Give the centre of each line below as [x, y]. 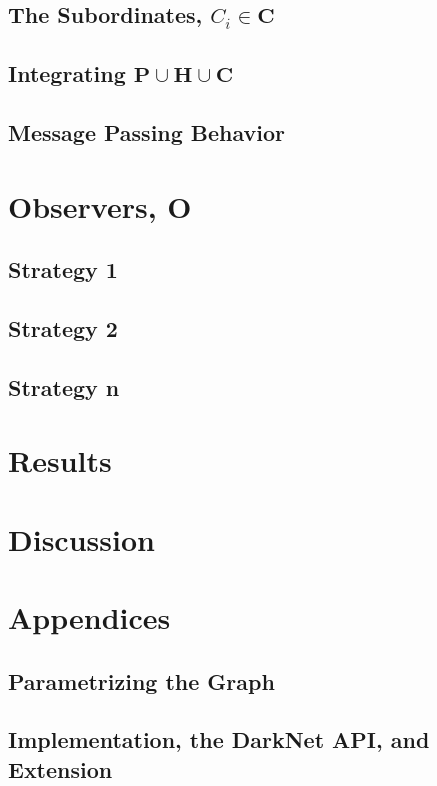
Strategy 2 [63, 327]
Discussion [81, 538]
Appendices [89, 617]
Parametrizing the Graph [141, 680]
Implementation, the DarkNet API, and [219, 739]
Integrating [67, 73]
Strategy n [64, 386]
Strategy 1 [63, 269]
